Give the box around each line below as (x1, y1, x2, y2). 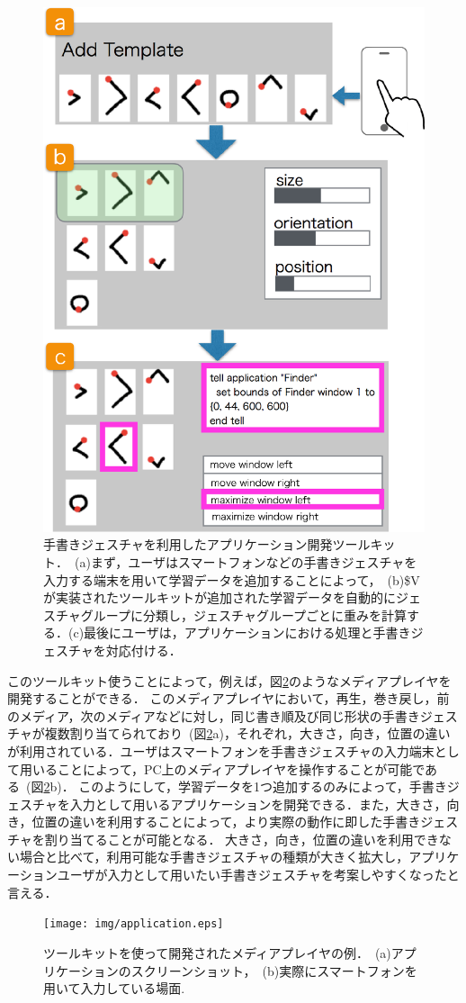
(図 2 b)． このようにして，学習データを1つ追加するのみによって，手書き (25, 777, 447, 796)
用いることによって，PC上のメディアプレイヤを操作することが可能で (19, 759, 425, 778)
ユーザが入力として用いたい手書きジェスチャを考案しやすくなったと (57, 865, 460, 884)
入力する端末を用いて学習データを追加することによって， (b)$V (43, 570, 420, 589)
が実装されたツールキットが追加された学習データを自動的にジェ (43, 588, 421, 607)
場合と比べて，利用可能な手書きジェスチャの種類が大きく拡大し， (19, 847, 409, 866)
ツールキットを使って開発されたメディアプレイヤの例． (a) (43, 943, 391, 962)
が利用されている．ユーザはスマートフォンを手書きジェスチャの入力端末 (7, 741, 435, 760)
